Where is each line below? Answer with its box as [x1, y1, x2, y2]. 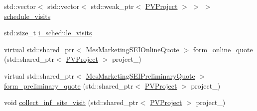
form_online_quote [193, 44, 253, 54]
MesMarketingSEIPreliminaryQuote [86, 70, 195, 81]
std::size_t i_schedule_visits [4, 27, 92, 38]
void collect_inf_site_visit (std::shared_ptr [4, 97, 138, 108]
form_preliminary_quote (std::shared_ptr [4, 80, 133, 91]
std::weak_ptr [91, 1, 134, 11]
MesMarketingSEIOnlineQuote [86, 44, 179, 54]
